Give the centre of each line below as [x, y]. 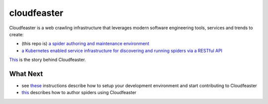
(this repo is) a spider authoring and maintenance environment [85, 44]
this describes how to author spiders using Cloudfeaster [79, 93]
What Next [26, 74]
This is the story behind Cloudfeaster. [48, 60]
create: [16, 34]
